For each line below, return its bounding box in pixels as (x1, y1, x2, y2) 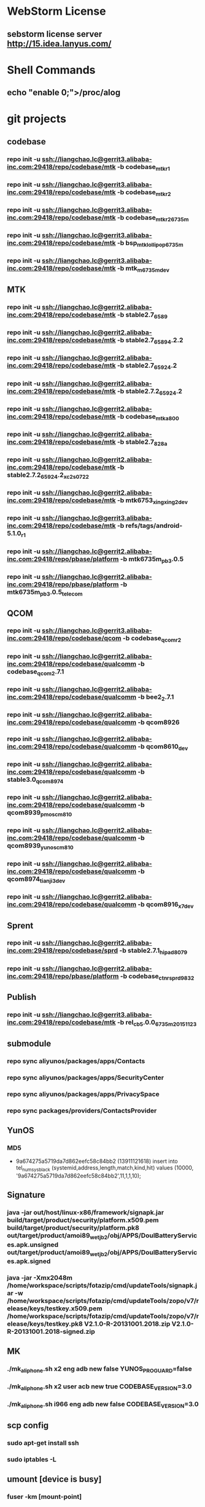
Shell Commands (7, 63, 96, 77)
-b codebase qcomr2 (122, 634, 182, 643)
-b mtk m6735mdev (117, 264, 169, 274)
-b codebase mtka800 (117, 412, 180, 422)
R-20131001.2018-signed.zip (7, 1327, 96, 1336)
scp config (7, 1420, 49, 1431)
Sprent (7, 920, 34, 931)
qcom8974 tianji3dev (7, 875, 66, 884)
